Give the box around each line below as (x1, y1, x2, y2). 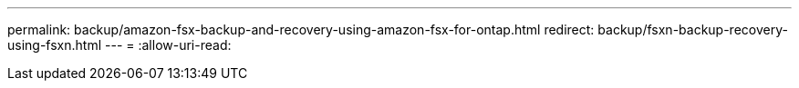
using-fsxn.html (7, 37, 102, 53)
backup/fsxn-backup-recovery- (597, 22, 788, 37)
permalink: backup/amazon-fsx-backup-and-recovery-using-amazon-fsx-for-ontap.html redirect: (7, 22, 595, 37)
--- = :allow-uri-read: (105, 37, 232, 53)
